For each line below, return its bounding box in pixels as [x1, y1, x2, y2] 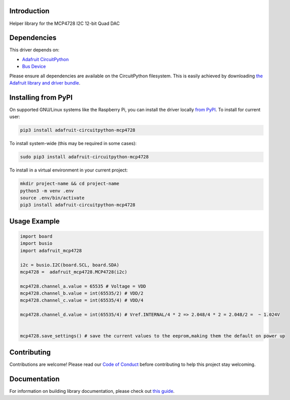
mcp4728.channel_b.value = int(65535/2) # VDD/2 [20, 291, 144, 296]
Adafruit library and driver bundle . [9, 79, 81, 86]
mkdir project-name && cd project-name [20, 181, 119, 187]
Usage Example [9, 217, 60, 225]
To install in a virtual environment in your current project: [9, 167, 128, 173]
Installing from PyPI [9, 93, 73, 102]
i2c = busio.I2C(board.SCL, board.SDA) [20, 262, 119, 268]
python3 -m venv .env [20, 188, 74, 193]
